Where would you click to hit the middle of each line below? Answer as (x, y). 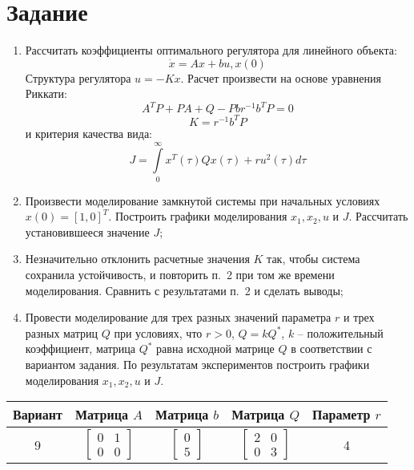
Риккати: (46, 93)
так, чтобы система (314, 259)
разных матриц (61, 332)
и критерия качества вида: (88, 133)
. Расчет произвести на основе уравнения (281, 77)
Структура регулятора (78, 77)
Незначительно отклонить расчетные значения (137, 259)
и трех (359, 317)
